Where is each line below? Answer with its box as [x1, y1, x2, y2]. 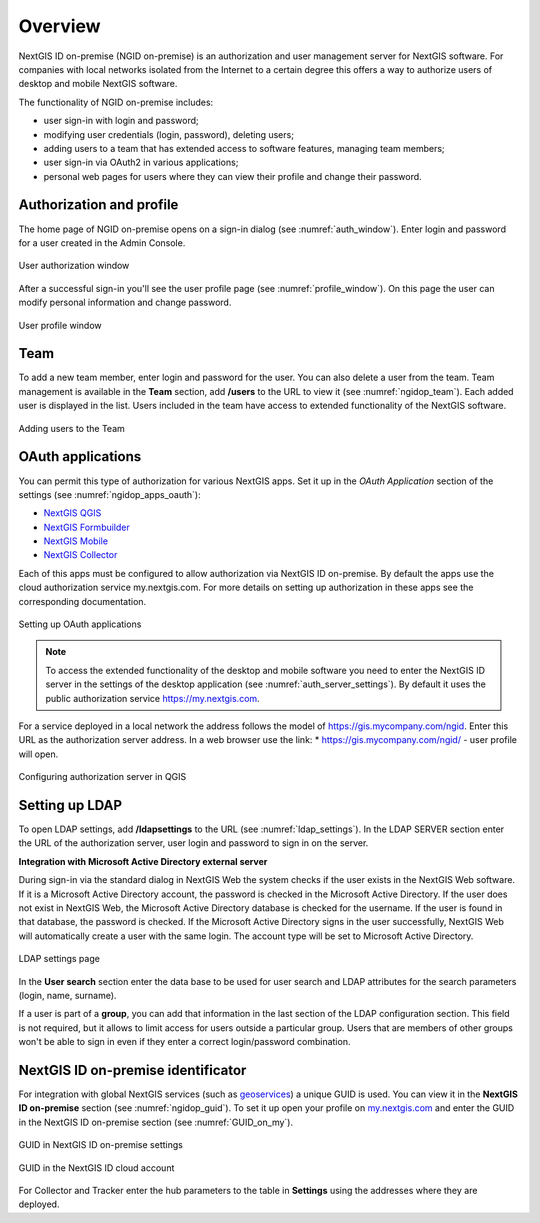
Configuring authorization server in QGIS [18, 771, 187, 783]
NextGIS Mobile [43, 535, 109, 547]
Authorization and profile [18, 196, 179, 214]
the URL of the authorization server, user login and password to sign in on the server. [18, 837, 369, 849]
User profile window [18, 319, 102, 331]
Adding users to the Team [18, 422, 125, 434]
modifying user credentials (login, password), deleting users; [43, 128, 295, 140]
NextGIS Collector [43, 549, 118, 561]
